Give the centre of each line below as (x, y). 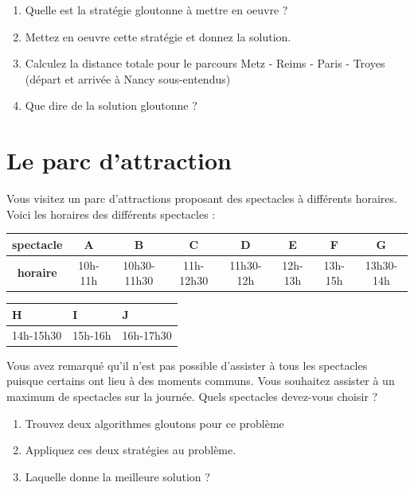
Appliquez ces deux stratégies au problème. (131, 450)
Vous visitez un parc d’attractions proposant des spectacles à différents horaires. (202, 198)
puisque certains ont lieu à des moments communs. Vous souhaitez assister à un (201, 381)
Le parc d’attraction (119, 160)
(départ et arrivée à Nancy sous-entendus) (128, 78)
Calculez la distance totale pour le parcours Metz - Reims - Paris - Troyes (205, 63)
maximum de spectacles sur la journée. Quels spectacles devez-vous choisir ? (192, 396)
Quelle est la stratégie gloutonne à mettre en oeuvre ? (156, 10)
